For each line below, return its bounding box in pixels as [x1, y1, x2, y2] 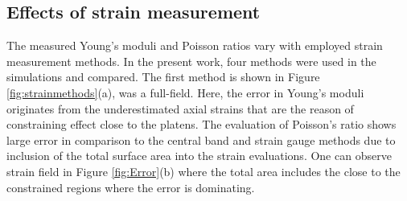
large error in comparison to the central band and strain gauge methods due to [6, 131, 396, 148]
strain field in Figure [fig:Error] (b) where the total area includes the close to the [6, 162, 401, 179]
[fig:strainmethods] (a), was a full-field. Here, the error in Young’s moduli [6, 84, 364, 100]
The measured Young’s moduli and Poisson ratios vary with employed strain [6, 37, 383, 54]
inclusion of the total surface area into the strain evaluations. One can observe [6, 147, 392, 164]
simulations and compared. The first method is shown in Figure [6, 68, 320, 85]
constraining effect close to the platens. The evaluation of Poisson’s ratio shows [6, 116, 397, 133]
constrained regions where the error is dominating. [6, 178, 255, 195]
